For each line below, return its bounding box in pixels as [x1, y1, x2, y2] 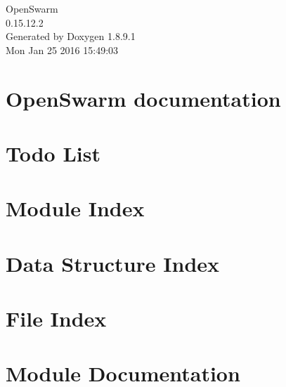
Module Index [6, 194, 145, 223]
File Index [6, 304, 107, 333]
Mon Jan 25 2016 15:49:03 [6, 42, 119, 57]
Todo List [6, 138, 100, 167]
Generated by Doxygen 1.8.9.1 [6, 29, 136, 44]
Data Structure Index [6, 249, 220, 277]
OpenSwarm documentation [6, 84, 281, 112]
